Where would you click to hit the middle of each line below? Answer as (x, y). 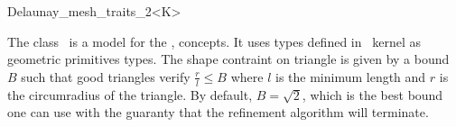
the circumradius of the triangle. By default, (130, 94)
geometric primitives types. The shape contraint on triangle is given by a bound (228, 59)
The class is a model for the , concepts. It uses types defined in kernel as (214, 41)
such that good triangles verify (106, 76)
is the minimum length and (350, 76)
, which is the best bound (372, 94)
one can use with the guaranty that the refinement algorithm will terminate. (218, 112)
